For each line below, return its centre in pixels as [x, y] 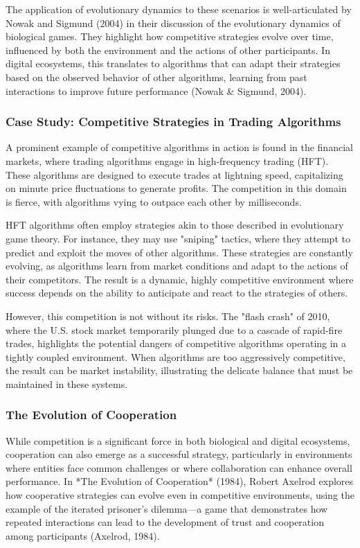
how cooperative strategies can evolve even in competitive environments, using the [180, 495]
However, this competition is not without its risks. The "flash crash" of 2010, [168, 316]
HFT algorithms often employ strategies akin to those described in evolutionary [175, 225]
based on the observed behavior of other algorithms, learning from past [156, 77]
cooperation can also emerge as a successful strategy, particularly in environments [179, 454]
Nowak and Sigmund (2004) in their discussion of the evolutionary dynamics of [173, 23]
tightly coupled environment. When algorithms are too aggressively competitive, [175, 356]
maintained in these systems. [67, 383]
